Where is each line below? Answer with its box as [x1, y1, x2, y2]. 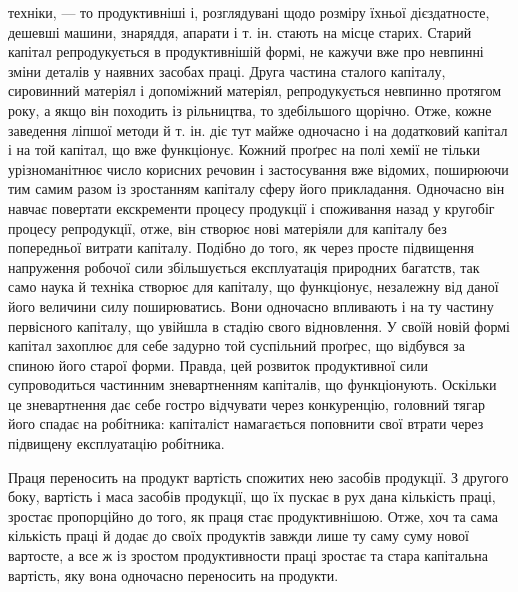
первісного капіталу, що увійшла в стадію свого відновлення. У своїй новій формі [8, 315, 510, 336]
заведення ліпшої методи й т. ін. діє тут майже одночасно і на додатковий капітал [8, 119, 508, 140]
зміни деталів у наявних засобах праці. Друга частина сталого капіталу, [8, 60, 446, 81]
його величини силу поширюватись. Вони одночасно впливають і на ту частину [8, 295, 494, 316]
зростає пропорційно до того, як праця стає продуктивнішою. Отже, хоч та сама [8, 505, 498, 526]
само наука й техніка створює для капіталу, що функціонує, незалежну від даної [8, 276, 499, 297]
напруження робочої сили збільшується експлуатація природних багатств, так [8, 256, 480, 277]
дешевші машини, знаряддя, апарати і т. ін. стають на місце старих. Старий [8, 21, 472, 42]
